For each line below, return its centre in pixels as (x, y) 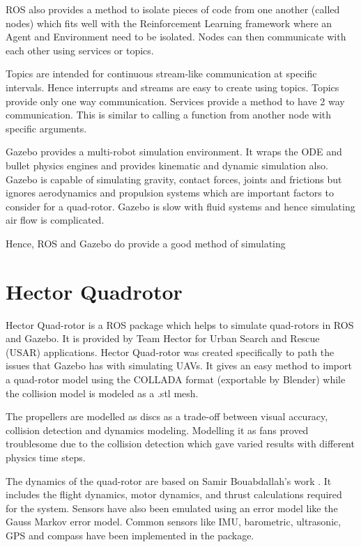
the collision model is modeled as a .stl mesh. (102, 393)
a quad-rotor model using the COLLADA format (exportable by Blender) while (176, 379)
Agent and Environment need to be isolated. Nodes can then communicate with (176, 37)
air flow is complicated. (55, 220)
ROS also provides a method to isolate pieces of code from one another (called (173, 9)
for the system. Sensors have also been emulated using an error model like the (172, 508)
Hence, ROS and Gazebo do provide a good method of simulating (146, 243)
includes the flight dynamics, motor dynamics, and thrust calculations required (174, 494)
